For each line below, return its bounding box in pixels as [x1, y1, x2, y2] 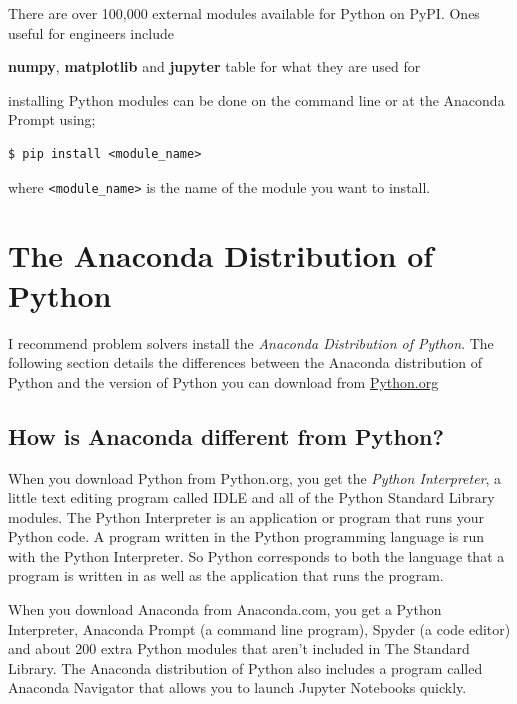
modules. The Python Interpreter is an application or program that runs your [8, 506, 485, 527]
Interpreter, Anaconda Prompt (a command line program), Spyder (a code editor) [8, 618, 511, 639]
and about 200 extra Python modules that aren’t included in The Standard [8, 638, 470, 659]
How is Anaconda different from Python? [8, 420, 444, 451]
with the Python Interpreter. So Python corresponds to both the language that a [8, 545, 505, 566]
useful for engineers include [8, 22, 174, 43]
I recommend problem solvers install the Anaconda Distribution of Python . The [8, 332, 494, 353]
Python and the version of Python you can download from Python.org [8, 371, 439, 392]
